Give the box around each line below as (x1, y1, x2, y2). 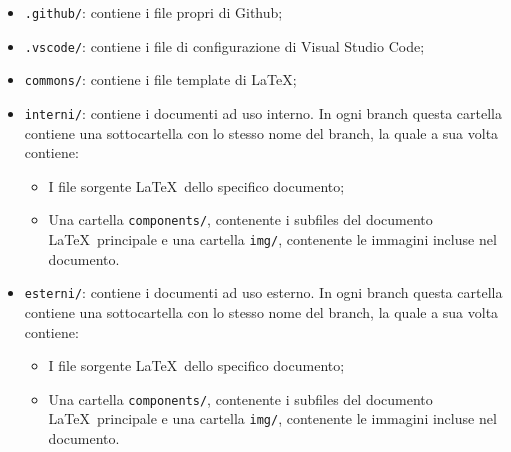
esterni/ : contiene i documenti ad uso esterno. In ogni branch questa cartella (24, 282, 503, 303)
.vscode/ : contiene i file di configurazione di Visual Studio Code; (24, 35, 425, 56)
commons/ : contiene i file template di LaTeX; (24, 69, 297, 90)
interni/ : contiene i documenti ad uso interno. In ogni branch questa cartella (24, 102, 502, 123)
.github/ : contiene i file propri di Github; (24, 2, 283, 22)
